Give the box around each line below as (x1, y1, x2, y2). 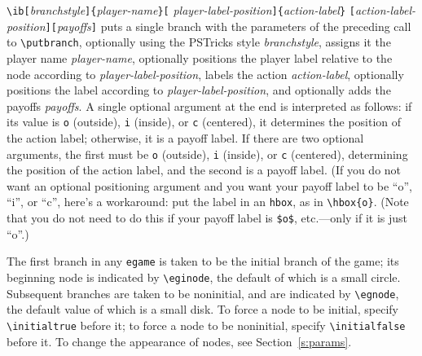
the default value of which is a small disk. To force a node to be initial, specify (7, 301, 399, 318)
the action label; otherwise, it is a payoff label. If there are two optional (7, 130, 364, 146)
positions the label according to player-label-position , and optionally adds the (7, 81, 391, 99)
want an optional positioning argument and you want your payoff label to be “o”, (7, 177, 412, 194)
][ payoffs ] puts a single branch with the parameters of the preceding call (45, 17, 411, 34)
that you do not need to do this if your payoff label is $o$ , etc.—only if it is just (7, 209, 408, 226)
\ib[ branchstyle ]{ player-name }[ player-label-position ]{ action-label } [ (7, 2, 355, 18)
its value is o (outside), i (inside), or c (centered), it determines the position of (7, 113, 402, 130)
